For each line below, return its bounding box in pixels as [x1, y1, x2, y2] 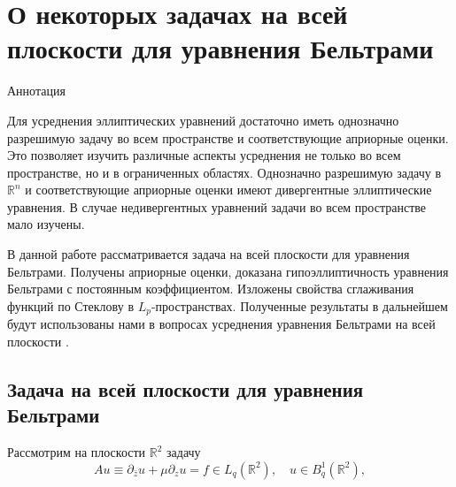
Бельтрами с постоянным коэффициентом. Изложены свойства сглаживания [7, 279, 414, 298]
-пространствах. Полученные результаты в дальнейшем [151, 296, 448, 315]
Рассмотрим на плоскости [7, 443, 146, 461]
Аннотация [7, 81, 66, 100]
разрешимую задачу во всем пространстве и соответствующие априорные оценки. [7, 128, 449, 147]
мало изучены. [7, 215, 85, 233]
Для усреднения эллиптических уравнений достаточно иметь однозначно [7, 110, 399, 129]
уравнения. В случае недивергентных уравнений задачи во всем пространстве [7, 197, 426, 216]
